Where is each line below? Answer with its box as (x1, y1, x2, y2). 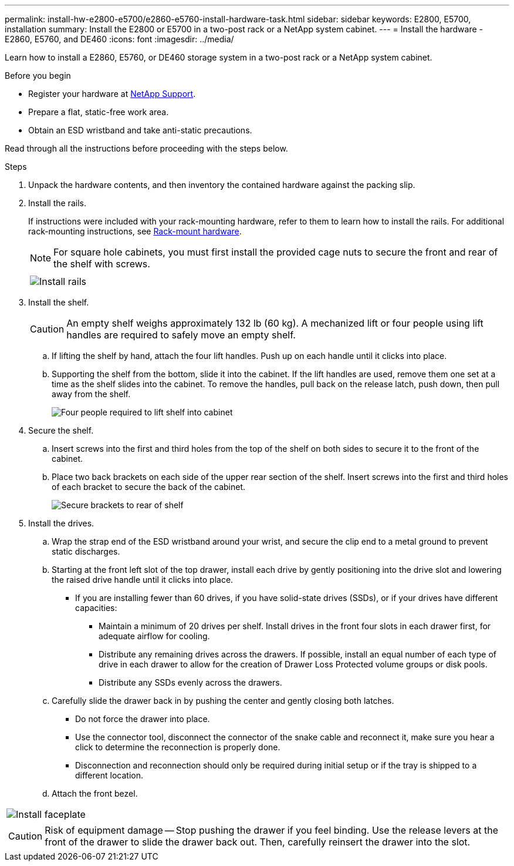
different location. (75, 770, 143, 780)
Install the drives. (28, 518, 94, 528)
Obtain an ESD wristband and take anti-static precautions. (28, 125, 252, 135)
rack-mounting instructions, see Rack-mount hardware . (28, 226, 242, 236)
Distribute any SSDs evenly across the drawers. (99, 677, 282, 687)
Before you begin (5, 71, 71, 80)
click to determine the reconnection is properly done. (75, 742, 280, 752)
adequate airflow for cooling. (99, 631, 210, 641)
